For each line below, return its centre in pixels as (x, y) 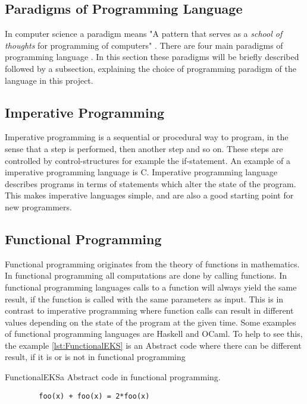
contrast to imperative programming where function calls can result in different (149, 310)
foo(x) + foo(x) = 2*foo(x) (94, 396)
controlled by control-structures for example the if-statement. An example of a (148, 160)
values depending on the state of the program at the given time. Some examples (151, 322)
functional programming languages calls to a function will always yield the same (151, 287)
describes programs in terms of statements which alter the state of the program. (151, 183)
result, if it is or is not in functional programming (95, 357)
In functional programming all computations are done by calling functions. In (146, 275)
